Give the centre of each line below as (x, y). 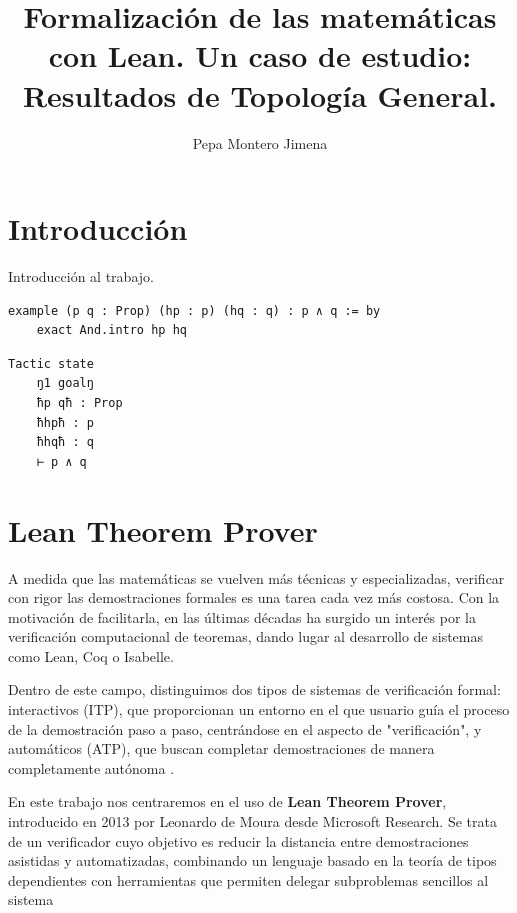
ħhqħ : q (65, 442)
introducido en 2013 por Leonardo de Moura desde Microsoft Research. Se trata (252, 821)
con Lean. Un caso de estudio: (260, 55)
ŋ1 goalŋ (65, 383)
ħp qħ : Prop (79, 403)
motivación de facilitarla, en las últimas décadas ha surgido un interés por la (242, 616)
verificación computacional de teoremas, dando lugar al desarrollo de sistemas (246, 636)
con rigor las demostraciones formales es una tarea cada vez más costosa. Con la (254, 597)
